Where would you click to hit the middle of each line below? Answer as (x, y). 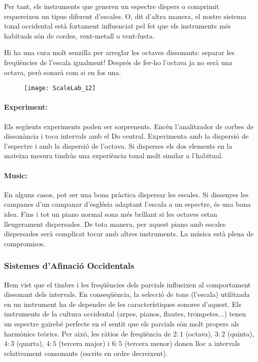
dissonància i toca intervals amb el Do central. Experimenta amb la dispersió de (126, 136)
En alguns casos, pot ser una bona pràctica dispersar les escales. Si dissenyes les (126, 194)
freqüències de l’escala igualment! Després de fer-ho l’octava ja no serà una (118, 62)
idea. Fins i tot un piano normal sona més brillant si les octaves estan (111, 214)
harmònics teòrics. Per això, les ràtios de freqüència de (87, 333)
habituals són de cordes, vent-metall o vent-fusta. (79, 35)
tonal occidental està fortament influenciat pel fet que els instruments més (117, 26)
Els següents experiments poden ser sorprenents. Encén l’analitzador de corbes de (129, 126)
